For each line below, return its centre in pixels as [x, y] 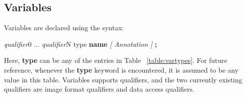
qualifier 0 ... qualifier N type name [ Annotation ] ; [81, 44]
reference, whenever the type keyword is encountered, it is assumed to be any [121, 69]
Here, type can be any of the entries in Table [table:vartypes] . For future [116, 60]
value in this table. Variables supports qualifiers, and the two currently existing [123, 79]
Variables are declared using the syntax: [64, 28]
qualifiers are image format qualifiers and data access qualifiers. [99, 89]
